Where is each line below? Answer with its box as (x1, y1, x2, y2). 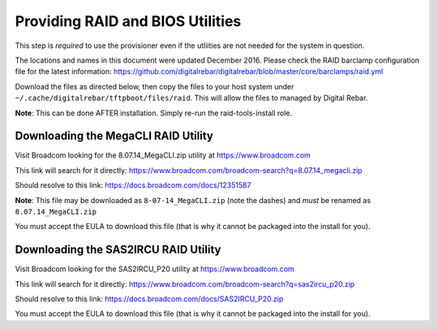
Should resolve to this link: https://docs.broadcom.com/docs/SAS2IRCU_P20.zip (15, 294, 284, 304)
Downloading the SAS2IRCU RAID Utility (15, 243, 221, 257)
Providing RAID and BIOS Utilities (15, 12, 242, 30)
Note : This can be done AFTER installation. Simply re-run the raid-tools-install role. (15, 108, 293, 118)
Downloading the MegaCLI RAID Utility (15, 129, 214, 143)
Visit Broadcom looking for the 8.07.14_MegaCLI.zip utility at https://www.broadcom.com (15, 150, 311, 160)
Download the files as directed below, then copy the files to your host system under (15, 81, 294, 91)
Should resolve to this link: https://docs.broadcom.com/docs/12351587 (15, 180, 251, 190)
